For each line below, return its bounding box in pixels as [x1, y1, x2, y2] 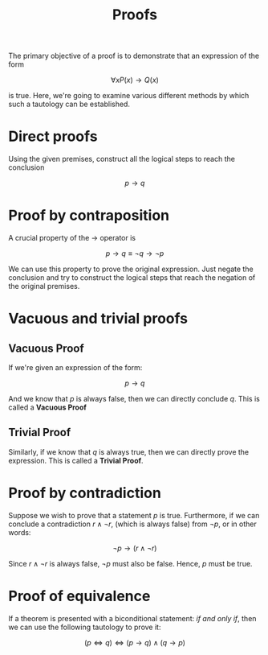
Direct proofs [8, 127, 98, 146]
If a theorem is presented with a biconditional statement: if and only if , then [8, 613, 257, 623]
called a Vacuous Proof [8, 402, 87, 412]
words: [8, 527, 31, 537]
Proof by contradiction [8, 484, 162, 502]
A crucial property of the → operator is [8, 233, 136, 243]
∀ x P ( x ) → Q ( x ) [111, 75, 159, 85]
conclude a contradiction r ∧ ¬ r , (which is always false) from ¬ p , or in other [8, 519, 257, 529]
